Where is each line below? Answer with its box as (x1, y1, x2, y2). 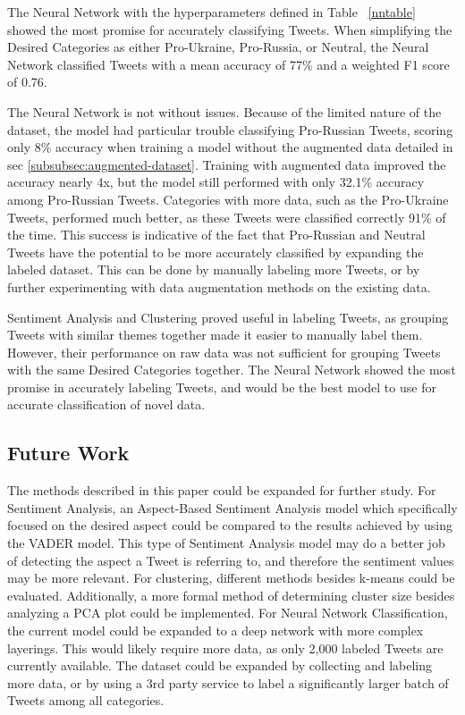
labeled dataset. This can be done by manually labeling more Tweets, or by (7, 260, 420, 279)
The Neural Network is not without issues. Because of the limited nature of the (7, 102, 442, 121)
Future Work (7, 439, 130, 467)
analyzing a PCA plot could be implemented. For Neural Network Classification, (7, 603, 448, 622)
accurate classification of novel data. (7, 395, 206, 414)
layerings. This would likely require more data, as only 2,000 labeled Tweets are (7, 638, 444, 657)
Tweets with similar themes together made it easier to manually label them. (7, 325, 423, 344)
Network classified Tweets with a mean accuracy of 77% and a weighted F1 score (7, 55, 450, 73)
